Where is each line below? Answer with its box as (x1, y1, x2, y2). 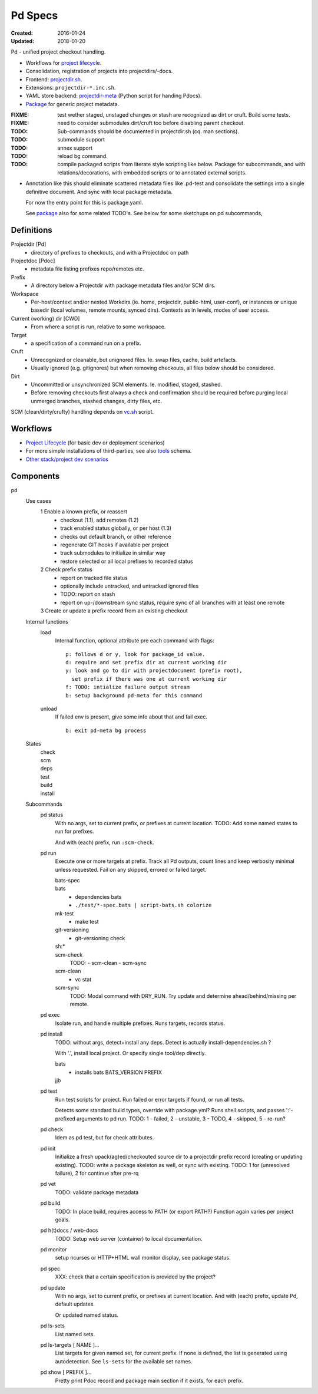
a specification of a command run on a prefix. (31, 340, 141, 347)
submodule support (57, 136, 105, 143)
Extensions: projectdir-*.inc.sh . (25, 84, 116, 91)
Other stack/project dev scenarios (25, 456, 109, 463)
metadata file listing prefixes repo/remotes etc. (31, 265, 144, 272)
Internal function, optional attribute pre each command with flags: (55, 637, 214, 644)
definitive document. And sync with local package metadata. (25, 188, 173, 195)
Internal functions (25, 618, 69, 625)
